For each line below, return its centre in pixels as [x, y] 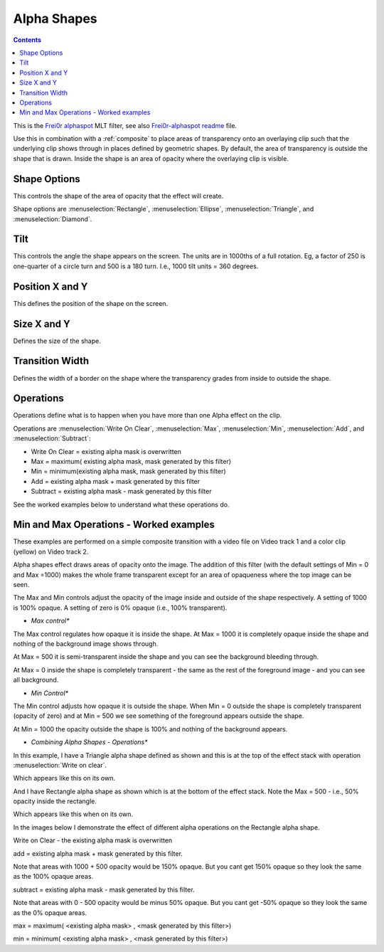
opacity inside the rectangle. [55, 801]
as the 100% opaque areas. [53, 877]
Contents [27, 40]
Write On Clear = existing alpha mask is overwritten [106, 451]
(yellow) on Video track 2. [51, 551]
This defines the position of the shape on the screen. [91, 303]
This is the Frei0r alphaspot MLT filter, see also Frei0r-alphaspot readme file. [125, 125]
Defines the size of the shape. [57, 341]
